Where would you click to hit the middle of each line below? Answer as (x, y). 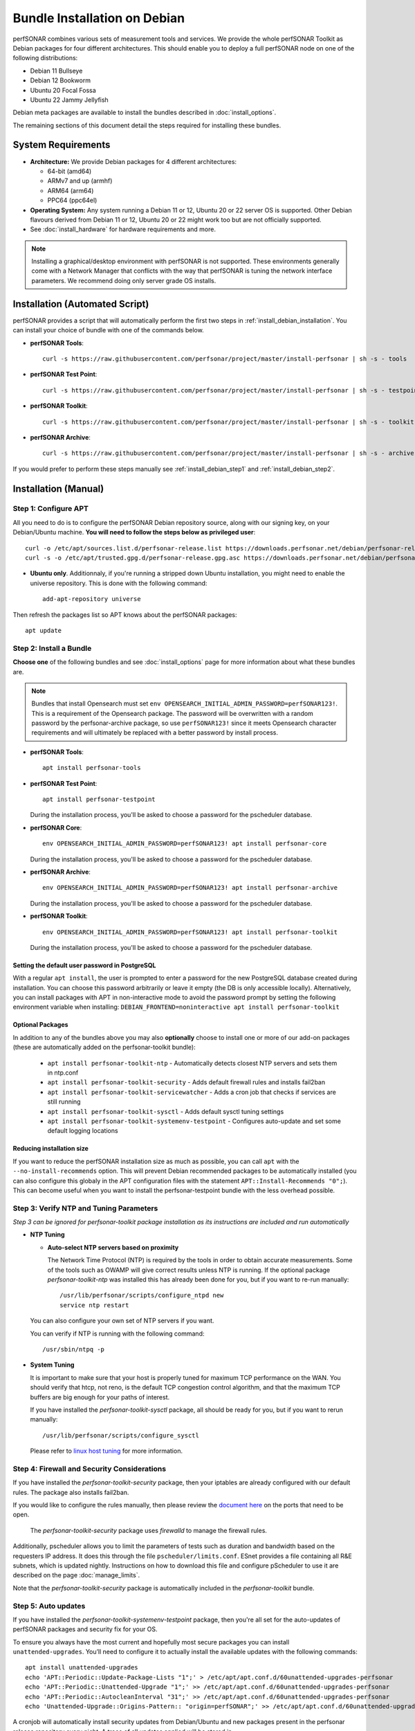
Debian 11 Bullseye (56, 71)
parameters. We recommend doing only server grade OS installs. (124, 280)
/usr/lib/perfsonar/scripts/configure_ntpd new (142, 1295)
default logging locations (83, 1131)
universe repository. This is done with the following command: (119, 583)
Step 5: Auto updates (49, 1606)
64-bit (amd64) (70, 171)
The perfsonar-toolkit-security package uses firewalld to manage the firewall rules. (149, 1530)
